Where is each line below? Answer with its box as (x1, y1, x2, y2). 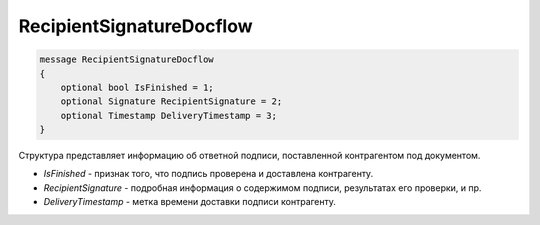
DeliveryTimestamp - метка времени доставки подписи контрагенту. (43, 196, 337, 208)
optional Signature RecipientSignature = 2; (60, 96, 283, 107)
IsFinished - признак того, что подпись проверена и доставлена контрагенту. (43, 168, 374, 180)
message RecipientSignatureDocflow (39, 54, 214, 65)
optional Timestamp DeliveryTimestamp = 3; (60, 110, 277, 121)
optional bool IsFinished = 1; (60, 81, 214, 93)
